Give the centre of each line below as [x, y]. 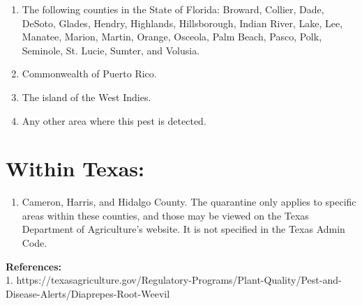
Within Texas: [75, 168]
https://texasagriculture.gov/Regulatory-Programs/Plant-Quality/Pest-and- [179, 280]
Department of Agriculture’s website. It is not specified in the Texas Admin [183, 229]
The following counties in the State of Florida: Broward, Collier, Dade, [173, 9]
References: [34, 266]
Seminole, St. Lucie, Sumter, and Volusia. [111, 50]
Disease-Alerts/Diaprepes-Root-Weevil [88, 293]
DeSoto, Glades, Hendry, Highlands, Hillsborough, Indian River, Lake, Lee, [182, 23]
